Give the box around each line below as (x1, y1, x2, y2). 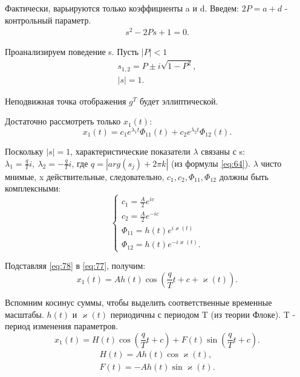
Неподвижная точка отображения (5, 94, 126, 107)
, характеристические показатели (70, 144, 191, 157)
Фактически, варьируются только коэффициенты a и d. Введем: (5, 2, 240, 14)
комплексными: (5, 182, 61, 195)
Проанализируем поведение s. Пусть (5, 45, 139, 58)
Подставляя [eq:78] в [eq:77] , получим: (5, 259, 146, 272)
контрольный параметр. (5, 13, 91, 26)
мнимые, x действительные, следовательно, (5, 170, 165, 182)
